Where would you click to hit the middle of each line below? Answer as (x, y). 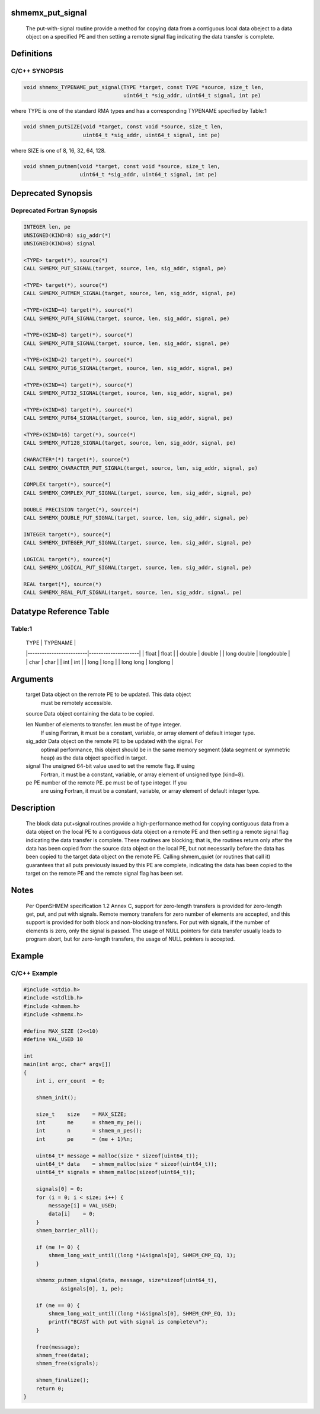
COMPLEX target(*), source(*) (67, 485)
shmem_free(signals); (67, 1364)
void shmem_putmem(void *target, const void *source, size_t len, (122, 166)
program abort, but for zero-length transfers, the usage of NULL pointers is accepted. (130, 939)
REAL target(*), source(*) (63, 584)
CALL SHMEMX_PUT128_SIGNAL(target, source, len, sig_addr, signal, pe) (130, 443)
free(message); (58, 1347)
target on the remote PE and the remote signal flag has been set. (105, 874)
